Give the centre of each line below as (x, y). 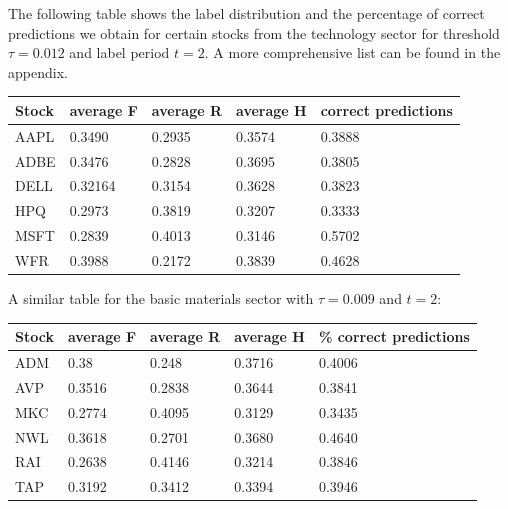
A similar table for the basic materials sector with (161, 298)
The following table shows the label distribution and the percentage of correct (246, 13)
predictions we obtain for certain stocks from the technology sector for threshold (254, 32)
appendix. (38, 71)
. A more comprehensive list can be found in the (352, 52)
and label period (119, 52)
